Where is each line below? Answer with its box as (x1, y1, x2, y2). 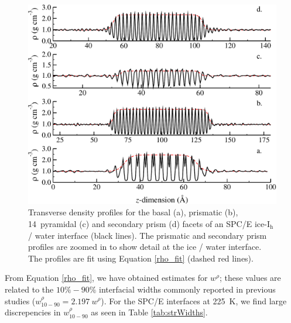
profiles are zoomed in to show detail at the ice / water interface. (28, 240, 262, 253)
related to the (5, 283, 54, 295)
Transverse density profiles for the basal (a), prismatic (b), (28, 206, 238, 218)
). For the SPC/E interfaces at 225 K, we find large (101, 294, 287, 307)
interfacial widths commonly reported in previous (99, 283, 276, 295)
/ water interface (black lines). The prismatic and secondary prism (28, 229, 267, 241)
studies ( (5, 294, 36, 307)
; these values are (219, 272, 281, 284)
